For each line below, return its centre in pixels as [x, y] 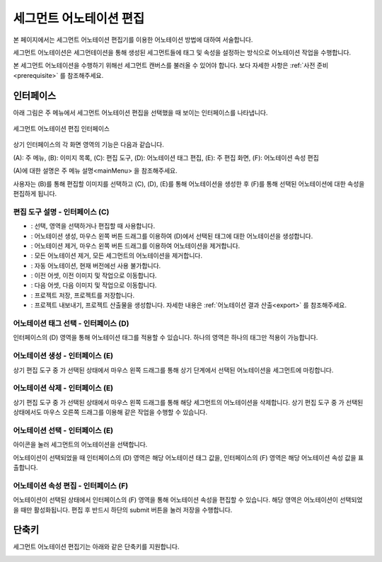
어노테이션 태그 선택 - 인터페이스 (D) [71, 323]
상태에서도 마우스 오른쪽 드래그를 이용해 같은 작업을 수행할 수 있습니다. [110, 412]
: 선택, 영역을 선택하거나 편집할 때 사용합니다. [93, 226]
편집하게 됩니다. [35, 193]
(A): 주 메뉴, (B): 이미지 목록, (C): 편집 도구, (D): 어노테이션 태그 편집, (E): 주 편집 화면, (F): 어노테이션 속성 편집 [166, 157]
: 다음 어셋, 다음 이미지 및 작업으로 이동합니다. [94, 285]
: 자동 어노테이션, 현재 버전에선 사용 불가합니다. [96, 265]
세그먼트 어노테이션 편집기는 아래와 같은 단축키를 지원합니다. [96, 547]
